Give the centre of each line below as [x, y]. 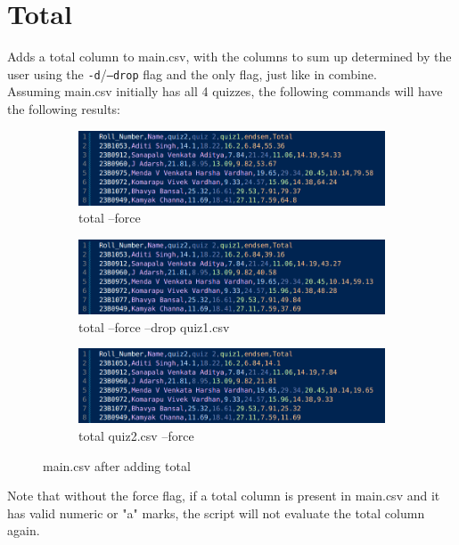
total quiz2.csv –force [136, 436]
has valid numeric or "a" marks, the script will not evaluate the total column [216, 512]
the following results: [64, 108]
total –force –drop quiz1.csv [154, 326]
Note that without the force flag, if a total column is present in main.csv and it [224, 496]
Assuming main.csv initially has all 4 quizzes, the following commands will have [225, 91]
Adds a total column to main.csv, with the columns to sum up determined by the [229, 57]
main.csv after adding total [117, 465]
